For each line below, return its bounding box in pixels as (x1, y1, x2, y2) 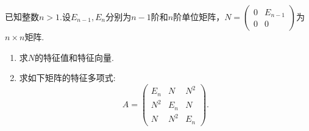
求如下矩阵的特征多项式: (19, 71, 116, 84)
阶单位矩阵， (173, 10, 225, 23)
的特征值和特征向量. (35, 51, 114, 63)
